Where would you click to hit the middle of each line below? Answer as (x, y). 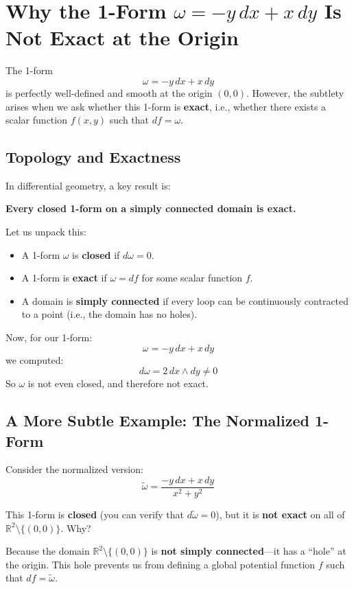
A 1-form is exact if (64, 278)
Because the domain (48, 551)
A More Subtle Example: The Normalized (157, 420)
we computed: (35, 359)
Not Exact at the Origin (122, 37)
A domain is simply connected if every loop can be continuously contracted (185, 300)
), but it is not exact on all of (280, 515)
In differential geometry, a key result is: (88, 185)
